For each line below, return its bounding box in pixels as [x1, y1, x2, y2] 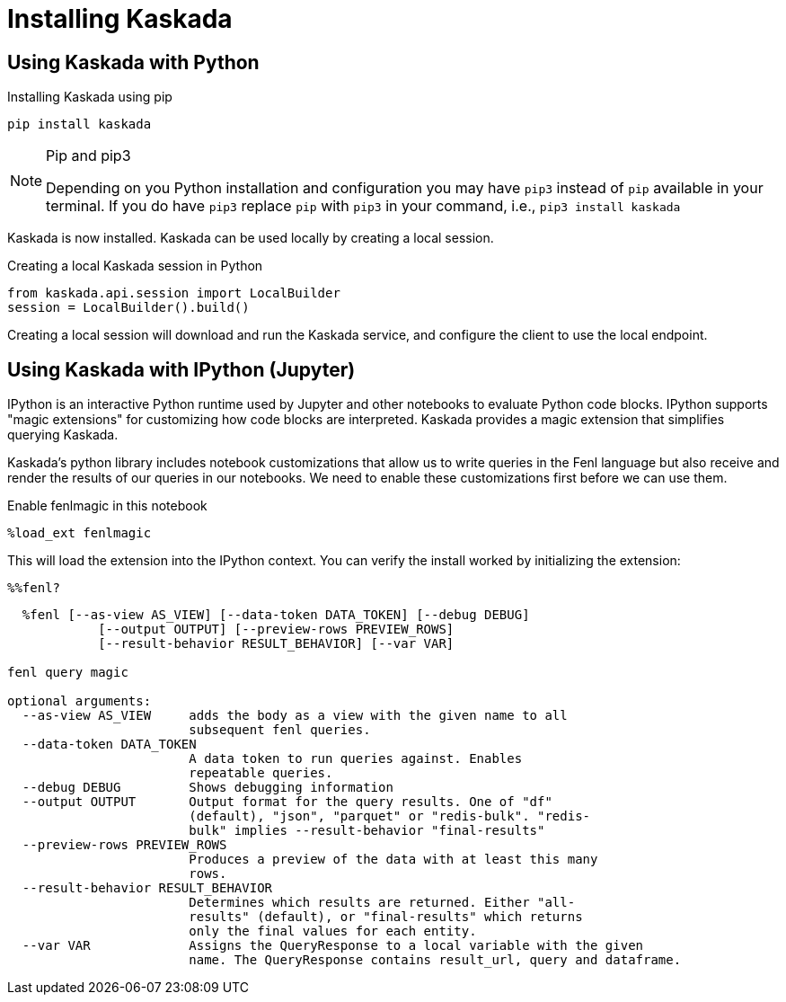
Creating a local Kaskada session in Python [7, 258, 263, 274]
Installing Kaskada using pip [7, 89, 172, 105]
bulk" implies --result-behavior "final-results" [189, 823, 545, 838]
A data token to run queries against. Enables [189, 751, 523, 767]
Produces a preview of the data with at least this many [189, 852, 598, 867]
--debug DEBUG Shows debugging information [22, 780, 393, 795]
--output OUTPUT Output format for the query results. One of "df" [22, 794, 552, 810]
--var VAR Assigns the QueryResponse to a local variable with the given [22, 938, 644, 953]
